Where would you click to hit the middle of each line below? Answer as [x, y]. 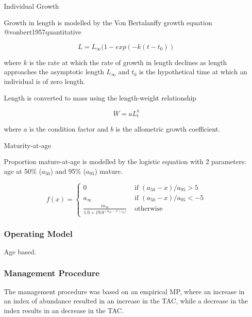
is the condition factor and [69, 129]
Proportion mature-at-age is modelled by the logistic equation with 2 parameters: [125, 161]
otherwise [149, 209]
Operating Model [38, 233]
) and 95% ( [68, 171]
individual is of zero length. [45, 81]
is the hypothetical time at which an [193, 72]
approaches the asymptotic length [54, 72]
